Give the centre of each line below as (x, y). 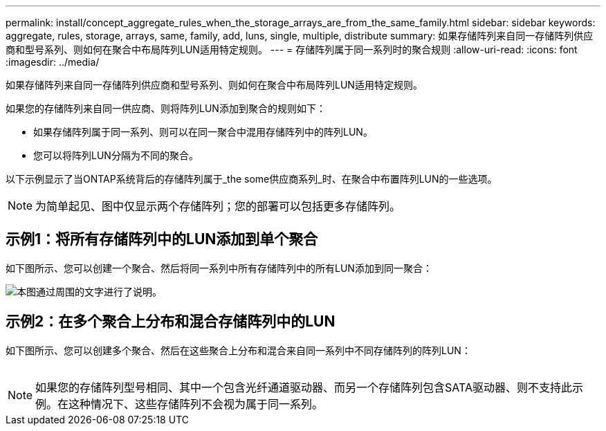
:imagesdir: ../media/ (53, 62)
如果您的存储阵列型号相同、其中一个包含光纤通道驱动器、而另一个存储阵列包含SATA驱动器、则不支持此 (304, 387)
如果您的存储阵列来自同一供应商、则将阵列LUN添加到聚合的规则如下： (166, 108)
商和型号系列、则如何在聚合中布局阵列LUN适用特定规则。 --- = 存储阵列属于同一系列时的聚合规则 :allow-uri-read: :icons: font (292, 49)
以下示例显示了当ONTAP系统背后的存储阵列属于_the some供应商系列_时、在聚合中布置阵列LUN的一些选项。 (251, 179)
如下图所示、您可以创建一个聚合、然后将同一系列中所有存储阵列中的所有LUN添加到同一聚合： (219, 268)
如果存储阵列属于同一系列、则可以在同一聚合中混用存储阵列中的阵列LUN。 (203, 132)
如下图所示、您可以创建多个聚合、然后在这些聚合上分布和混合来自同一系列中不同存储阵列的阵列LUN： (238, 350)
